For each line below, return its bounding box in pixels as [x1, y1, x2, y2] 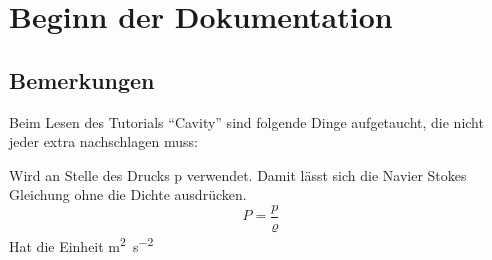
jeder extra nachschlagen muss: [9, 131, 198, 152]
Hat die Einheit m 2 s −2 [9, 233, 154, 256]
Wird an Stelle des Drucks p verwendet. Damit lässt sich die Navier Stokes [9, 164, 467, 185]
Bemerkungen [9, 64, 155, 95]
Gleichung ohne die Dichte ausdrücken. [9, 184, 247, 205]
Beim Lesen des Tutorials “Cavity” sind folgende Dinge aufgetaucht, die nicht [9, 111, 484, 132]
